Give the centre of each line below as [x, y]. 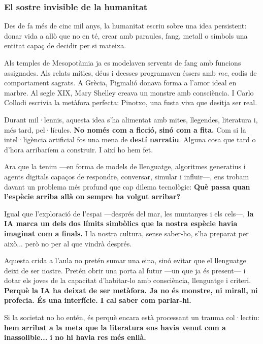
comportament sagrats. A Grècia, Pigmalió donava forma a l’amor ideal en [120, 83]
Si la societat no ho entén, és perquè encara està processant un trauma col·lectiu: [132, 317]
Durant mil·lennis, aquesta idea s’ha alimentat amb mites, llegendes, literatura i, [131, 119]
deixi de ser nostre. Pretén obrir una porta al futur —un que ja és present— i [125, 270]
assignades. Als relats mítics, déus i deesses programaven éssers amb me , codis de [130, 72]
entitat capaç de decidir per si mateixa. [65, 45]
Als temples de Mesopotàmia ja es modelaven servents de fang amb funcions [123, 62]
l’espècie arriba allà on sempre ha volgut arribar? [92, 196]
